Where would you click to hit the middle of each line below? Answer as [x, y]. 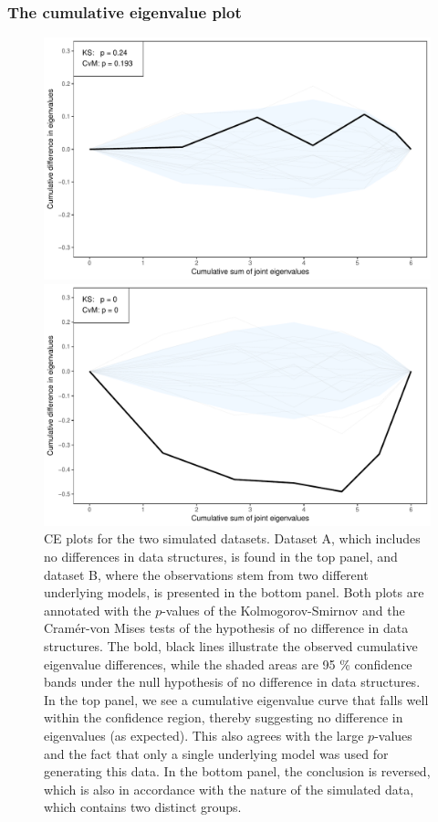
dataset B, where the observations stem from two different [206, 574]
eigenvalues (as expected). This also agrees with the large [204, 735]
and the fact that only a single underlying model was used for [216, 753]
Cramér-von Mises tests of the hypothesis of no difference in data [226, 628]
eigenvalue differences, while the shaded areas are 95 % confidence [228, 664]
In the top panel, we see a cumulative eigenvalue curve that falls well [236, 699]
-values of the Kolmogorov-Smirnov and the [283, 610]
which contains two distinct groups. [143, 807]
